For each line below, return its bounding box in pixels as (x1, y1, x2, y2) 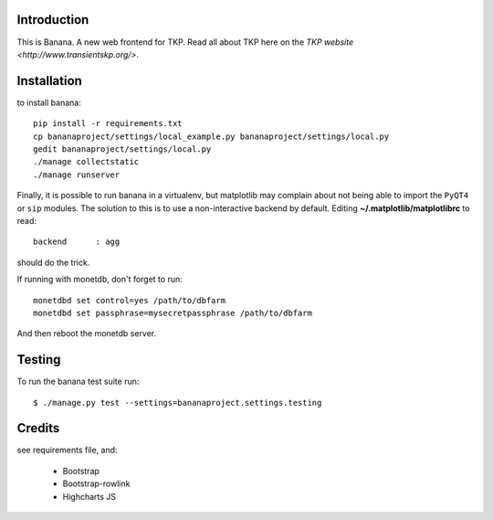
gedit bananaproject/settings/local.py (33, 143, 212, 154)
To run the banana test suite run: (16, 376, 140, 387)
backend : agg (33, 237, 121, 247)
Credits (16, 420, 60, 436)
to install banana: (16, 97, 81, 108)
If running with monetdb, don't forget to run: (16, 274, 183, 285)
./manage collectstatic (33, 156, 140, 167)
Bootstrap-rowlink (62, 478, 131, 489)
